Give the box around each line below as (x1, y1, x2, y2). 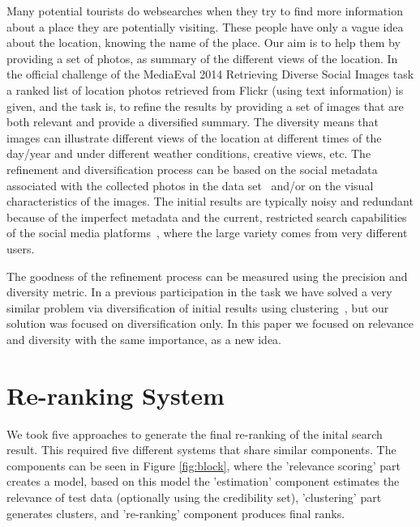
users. (6, 240, 35, 257)
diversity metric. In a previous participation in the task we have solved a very (6, 283, 392, 300)
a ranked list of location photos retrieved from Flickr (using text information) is (6, 81, 404, 98)
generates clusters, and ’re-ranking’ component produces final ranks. (6, 504, 345, 521)
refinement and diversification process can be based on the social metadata (6, 160, 378, 177)
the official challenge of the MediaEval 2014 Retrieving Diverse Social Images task (6, 66, 414, 83)
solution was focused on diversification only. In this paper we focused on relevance (6, 315, 414, 332)
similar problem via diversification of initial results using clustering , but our (6, 299, 389, 316)
